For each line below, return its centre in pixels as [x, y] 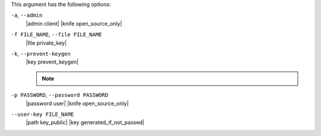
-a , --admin [27, 15]
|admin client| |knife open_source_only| [74, 23]
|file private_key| [46, 43]
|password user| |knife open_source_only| [77, 103]
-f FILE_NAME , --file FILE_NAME [56, 34]
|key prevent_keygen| [52, 62]
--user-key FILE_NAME [43, 114]
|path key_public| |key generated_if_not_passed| [85, 122]
